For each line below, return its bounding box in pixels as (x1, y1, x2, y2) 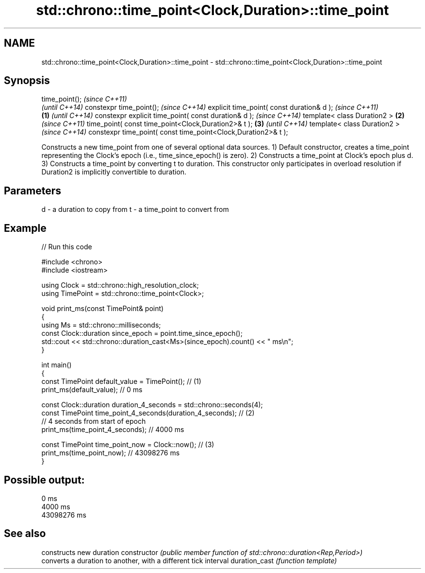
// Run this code (41, 243, 92, 251)
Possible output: (4, 473, 85, 486)
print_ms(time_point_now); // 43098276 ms (41, 449, 180, 457)
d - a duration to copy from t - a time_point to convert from (41, 205, 229, 214)
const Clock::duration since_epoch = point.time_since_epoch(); (41, 329, 243, 338)
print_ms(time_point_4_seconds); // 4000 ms (41, 425, 184, 434)
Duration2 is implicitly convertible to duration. (41, 168, 187, 176)
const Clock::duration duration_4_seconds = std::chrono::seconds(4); (41, 400, 263, 409)
